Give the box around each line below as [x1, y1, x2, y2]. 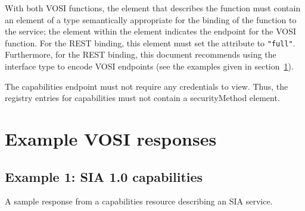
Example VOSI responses [5, 127, 217, 150]
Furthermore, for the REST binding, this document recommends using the [5, 48, 276, 61]
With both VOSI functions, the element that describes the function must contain [5, 2, 301, 14]
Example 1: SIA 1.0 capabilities [5, 167, 203, 185]
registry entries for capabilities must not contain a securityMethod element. [5, 92, 280, 104]
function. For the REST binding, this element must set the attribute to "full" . [5, 36, 295, 49]
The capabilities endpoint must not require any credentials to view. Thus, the [5, 80, 288, 92]
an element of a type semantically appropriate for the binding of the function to [5, 13, 297, 26]
